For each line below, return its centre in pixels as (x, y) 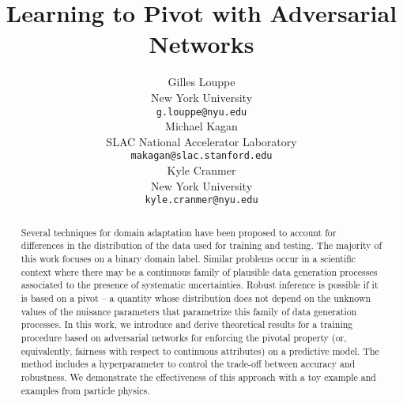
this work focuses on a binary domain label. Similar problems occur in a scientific (188, 258)
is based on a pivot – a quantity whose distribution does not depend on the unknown (196, 298)
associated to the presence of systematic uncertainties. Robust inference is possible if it (200, 285)
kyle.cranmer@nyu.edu (201, 200)
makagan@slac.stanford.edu (201, 156)
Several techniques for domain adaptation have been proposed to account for (179, 232)
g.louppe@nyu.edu (201, 112)
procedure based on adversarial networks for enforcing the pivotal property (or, (184, 337)
